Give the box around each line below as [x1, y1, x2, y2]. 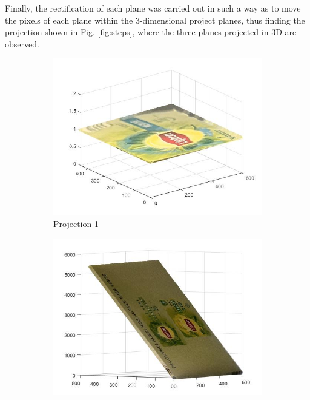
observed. [5, 37, 39, 50]
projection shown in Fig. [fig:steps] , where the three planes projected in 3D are [5, 25, 297, 38]
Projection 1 [53, 217, 99, 229]
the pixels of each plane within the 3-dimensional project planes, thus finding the [5, 13, 305, 26]
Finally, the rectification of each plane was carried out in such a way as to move [5, 2, 301, 14]
